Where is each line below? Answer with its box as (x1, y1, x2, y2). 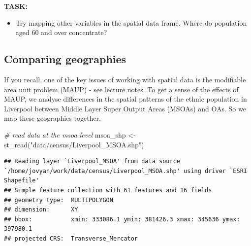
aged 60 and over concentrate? (15, 27, 107, 37)
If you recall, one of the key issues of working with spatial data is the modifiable (4, 74, 246, 84)
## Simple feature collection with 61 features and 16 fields (4, 186, 212, 194)
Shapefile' (4, 177, 39, 184)
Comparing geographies (4, 51, 126, 67)
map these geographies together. (4, 113, 101, 123)
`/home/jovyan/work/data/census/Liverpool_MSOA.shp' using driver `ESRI (4, 167, 247, 175)
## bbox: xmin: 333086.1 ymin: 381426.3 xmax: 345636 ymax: (4, 215, 240, 223)
